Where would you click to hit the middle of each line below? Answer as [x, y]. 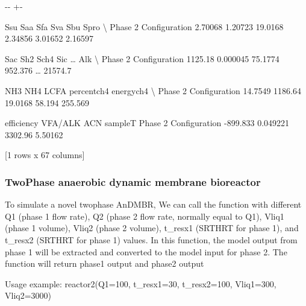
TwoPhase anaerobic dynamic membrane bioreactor [133, 181]
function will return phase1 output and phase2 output [105, 263]
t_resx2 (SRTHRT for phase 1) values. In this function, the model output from [151, 239]
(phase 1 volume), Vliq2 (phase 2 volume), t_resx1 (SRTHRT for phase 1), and [152, 228]
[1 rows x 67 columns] [45, 155]
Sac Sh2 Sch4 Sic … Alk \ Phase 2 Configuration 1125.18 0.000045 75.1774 [142, 58]
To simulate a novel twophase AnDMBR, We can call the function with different [153, 204]
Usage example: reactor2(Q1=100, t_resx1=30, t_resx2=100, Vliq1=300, [141, 283]
